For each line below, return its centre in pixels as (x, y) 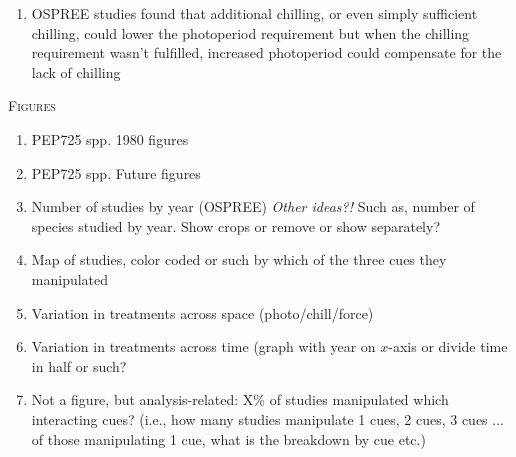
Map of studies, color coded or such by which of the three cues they (239, 259)
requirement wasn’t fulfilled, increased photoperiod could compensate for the (266, 52)
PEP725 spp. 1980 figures (110, 138)
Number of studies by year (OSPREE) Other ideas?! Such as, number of (253, 206)
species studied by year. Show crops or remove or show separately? (235, 225)
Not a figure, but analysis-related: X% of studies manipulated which (240, 399)
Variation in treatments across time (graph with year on (203, 346)
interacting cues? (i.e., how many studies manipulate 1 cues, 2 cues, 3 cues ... (267, 418)
